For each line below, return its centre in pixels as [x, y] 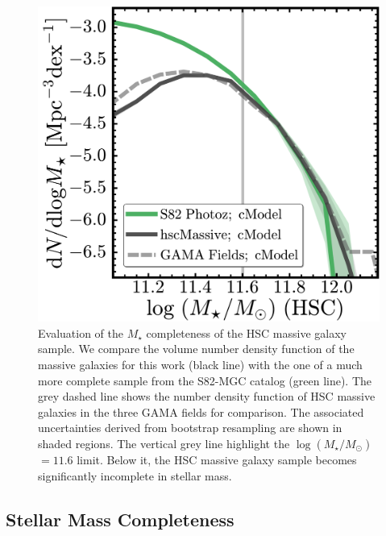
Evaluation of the [81, 332]
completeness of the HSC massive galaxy [246, 332]
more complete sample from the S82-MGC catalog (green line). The [205, 380]
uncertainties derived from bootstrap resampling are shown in [190, 428]
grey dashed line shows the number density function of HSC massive [207, 396]
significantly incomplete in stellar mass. [135, 475]
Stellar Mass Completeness [120, 519]
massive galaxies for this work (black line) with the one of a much [200, 365]
